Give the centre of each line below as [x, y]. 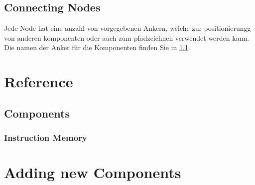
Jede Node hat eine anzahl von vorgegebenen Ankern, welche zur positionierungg [127, 28]
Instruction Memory [46, 138]
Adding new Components [93, 172]
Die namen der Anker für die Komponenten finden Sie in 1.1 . [97, 47]
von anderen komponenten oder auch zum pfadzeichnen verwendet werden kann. [127, 37]
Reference [39, 82]
